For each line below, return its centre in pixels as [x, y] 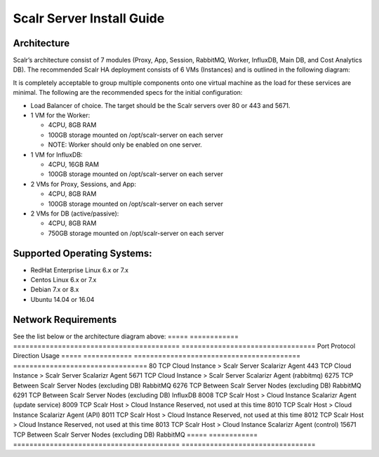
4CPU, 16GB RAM [74, 164]
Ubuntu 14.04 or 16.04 [62, 299]
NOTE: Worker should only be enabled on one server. [125, 145]
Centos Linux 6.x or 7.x [64, 280]
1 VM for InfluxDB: [57, 154]
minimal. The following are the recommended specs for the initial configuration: [128, 93]
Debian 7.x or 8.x [55, 290]
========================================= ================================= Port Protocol [184, 346]
